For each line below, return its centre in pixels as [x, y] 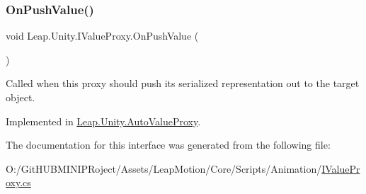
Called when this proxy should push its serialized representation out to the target [183, 83]
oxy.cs [18, 182]
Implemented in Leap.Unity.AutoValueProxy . [103, 121]
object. [21, 97]
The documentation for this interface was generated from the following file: [168, 145]
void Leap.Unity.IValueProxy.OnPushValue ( [102, 36]
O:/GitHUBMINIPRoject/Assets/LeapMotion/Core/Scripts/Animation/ [164, 168]
